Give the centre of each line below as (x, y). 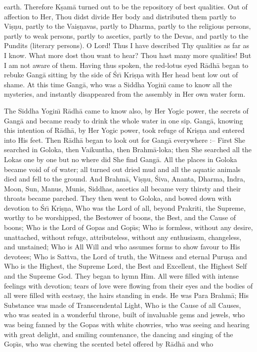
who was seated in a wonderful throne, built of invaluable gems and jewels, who (125, 315)
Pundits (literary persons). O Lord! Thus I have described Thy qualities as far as (127, 45)
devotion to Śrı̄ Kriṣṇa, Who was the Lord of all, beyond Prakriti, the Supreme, (125, 207)
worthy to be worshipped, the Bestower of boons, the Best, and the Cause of (120, 217)
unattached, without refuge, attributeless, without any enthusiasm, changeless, (123, 237)
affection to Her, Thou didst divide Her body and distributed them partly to (120, 16)
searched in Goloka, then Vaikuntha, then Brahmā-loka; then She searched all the (128, 149)
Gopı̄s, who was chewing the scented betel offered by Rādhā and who (109, 344)
